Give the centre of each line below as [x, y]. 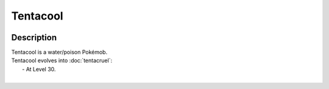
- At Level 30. [39, 69]
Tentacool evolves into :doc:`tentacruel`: [62, 60]
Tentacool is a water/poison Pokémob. [59, 52]
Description [34, 37]
